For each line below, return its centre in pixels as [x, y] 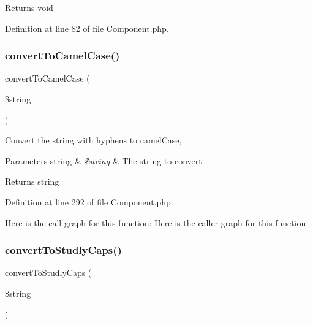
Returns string [32, 181]
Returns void [29, 7]
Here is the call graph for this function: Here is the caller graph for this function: [157, 222]
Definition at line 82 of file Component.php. [87, 28]
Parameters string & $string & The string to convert [104, 160]
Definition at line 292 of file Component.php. [89, 201]
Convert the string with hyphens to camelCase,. [95, 140]
